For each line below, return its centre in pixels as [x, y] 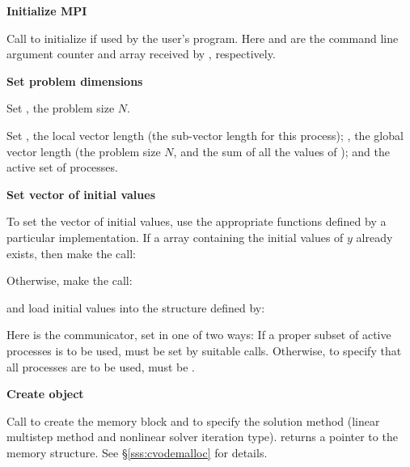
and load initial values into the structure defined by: [136, 307]
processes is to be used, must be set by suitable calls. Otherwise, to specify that [204, 350]
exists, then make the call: [71, 253]
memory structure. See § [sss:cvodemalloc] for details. [137, 452]
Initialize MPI [47, 11]
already [374, 237]
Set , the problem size [61, 108]
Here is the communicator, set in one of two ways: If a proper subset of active [199, 335]
